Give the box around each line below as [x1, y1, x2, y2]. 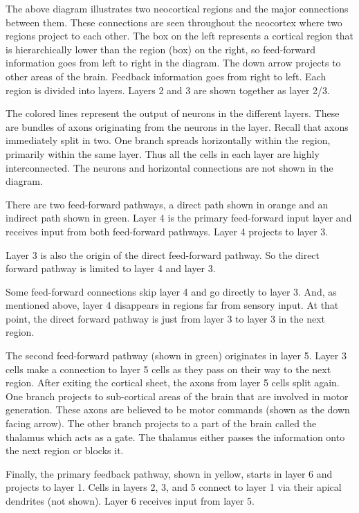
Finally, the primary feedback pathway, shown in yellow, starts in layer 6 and [6, 466, 333, 480]
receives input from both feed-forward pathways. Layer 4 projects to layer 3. [6, 224, 329, 238]
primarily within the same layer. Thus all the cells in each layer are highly [6, 146, 320, 161]
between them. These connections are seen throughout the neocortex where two [6, 15, 342, 29]
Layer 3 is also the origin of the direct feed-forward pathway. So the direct [6, 247, 320, 262]
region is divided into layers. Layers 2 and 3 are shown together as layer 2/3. [6, 82, 330, 97]
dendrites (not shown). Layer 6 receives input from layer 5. [6, 494, 255, 507]
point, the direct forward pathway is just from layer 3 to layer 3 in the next [6, 311, 325, 325]
